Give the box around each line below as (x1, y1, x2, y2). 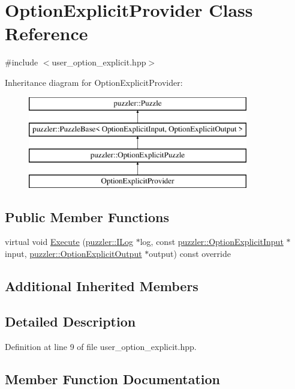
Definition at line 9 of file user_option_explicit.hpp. (5, 340, 197, 352)
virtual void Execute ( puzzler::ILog (5, 235, 134, 248)
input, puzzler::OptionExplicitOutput (5, 247, 142, 260)
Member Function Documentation (5, 369, 221, 388)
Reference (5, 21, 88, 46)
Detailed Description (5, 312, 136, 330)
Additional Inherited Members (5, 277, 198, 295)
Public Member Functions (5, 207, 169, 226)
